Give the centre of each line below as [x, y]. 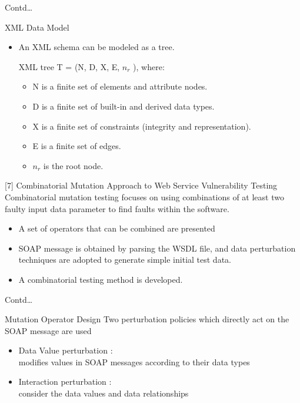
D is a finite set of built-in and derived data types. [124, 106]
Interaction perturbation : [65, 381]
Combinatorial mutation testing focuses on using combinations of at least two [144, 196]
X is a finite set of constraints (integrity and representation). [142, 126]
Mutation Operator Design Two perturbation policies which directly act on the [147, 319]
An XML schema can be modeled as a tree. [96, 47]
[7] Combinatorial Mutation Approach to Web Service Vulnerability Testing [141, 185]
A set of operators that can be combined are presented [117, 228]
